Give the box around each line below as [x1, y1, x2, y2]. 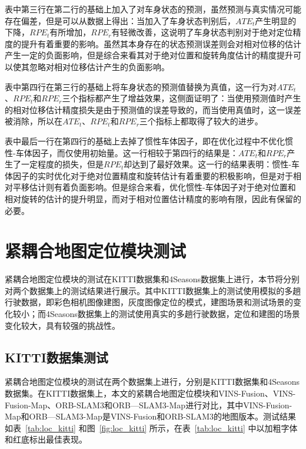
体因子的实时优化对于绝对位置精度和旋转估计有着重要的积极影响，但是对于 [5, 169, 293, 181]
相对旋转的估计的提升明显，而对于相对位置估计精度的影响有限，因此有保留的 [5, 192, 301, 204]
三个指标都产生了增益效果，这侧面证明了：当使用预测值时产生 [62, 92, 301, 104]
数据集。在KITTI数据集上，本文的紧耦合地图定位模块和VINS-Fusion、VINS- [5, 387, 296, 399]
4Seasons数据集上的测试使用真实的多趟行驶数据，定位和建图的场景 [45, 308, 300, 319]
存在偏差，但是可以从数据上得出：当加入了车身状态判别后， [5, 14, 235, 27]
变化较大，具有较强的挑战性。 [5, 319, 120, 331]
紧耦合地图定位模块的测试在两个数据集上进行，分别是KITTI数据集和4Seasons [5, 375, 300, 388]
